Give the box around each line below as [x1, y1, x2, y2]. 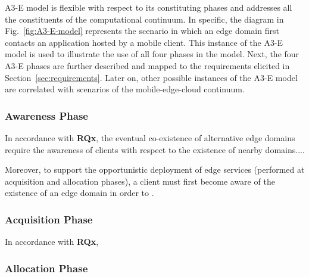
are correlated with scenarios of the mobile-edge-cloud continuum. [5, 83, 245, 95]
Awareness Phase [5, 108, 88, 123]
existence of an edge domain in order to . [5, 186, 154, 199]
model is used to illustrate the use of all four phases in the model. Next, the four [5, 48, 299, 60]
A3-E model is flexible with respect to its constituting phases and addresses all [5, 1, 292, 13]
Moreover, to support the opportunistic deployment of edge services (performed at [5, 163, 305, 176]
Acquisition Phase [5, 211, 93, 226]
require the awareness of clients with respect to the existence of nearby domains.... [5, 143, 305, 155]
